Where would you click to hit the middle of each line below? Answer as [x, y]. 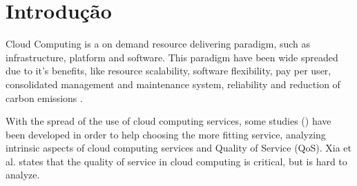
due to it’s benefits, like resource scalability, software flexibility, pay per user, [168, 71]
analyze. [23, 175]
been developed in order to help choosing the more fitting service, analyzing [166, 134]
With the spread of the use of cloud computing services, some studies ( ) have [168, 121]
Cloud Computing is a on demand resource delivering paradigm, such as [158, 44]
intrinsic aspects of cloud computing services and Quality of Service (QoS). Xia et [179, 148]
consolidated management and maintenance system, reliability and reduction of [173, 84]
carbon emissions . [44, 97]
